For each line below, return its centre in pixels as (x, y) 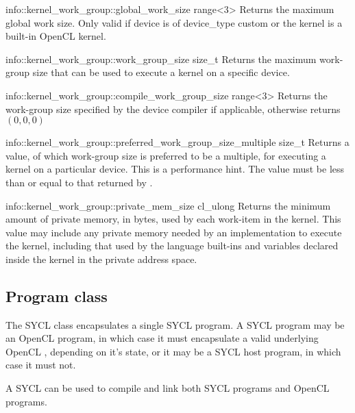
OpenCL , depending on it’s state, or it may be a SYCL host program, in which (173, 351)
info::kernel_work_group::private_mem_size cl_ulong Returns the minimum (168, 205)
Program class (57, 296)
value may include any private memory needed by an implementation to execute (174, 232)
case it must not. (41, 365)
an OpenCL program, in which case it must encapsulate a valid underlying (162, 338)
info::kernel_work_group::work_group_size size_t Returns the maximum (161, 59)
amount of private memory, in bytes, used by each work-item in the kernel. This (173, 219)
